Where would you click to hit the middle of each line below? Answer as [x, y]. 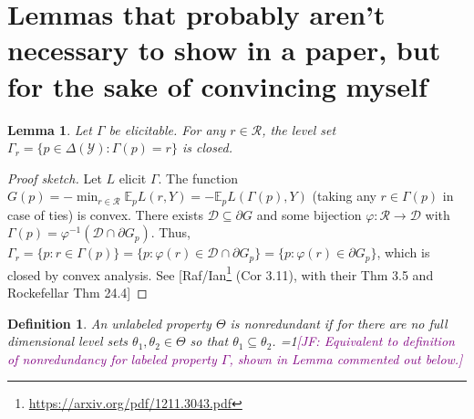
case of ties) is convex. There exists [106, 214]
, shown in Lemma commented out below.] [346, 358]
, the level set [299, 129]
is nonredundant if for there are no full [339, 323]
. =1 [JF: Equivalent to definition [363, 341]
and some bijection [309, 214]
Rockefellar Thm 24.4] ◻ [77, 293]
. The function [198, 178]
